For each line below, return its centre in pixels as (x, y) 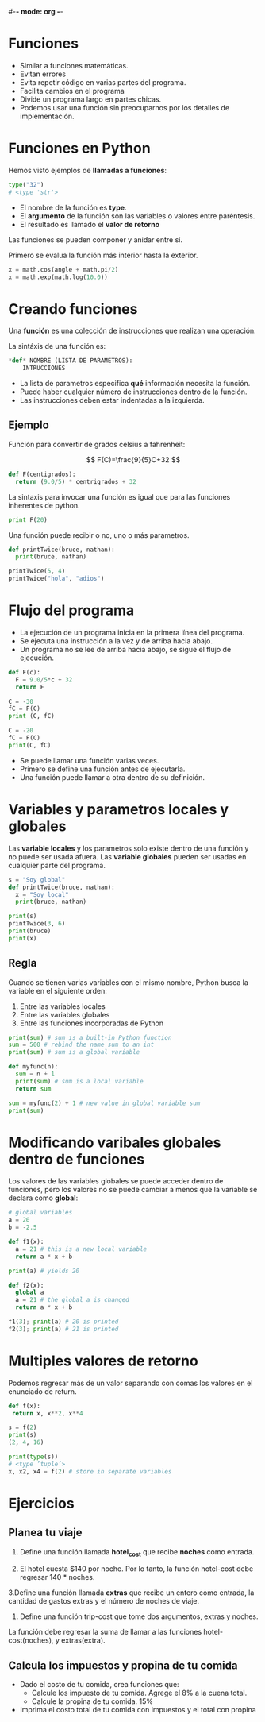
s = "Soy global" (37, 880)
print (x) (23, 938)
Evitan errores (42, 74)
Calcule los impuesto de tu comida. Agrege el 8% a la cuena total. (139, 1693)
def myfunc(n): (33, 1067)
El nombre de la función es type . (73, 207)
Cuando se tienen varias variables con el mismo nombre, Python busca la (128, 982)
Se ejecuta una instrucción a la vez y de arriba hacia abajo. (116, 641)
